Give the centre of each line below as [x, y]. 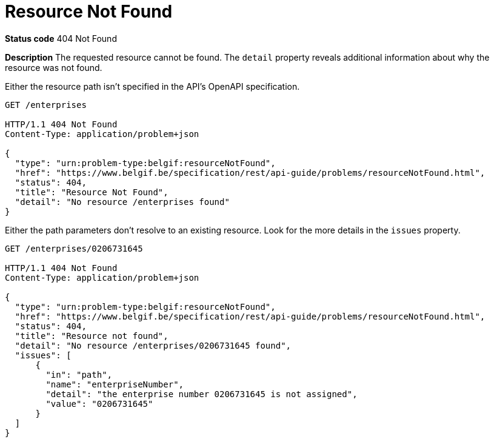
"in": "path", [79, 374]
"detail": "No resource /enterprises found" [122, 202]
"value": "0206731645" [99, 403]
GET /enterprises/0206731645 [74, 248]
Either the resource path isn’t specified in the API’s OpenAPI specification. [152, 86]
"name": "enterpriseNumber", [115, 384]
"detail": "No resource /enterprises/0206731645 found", [153, 345]
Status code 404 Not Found [61, 38]
